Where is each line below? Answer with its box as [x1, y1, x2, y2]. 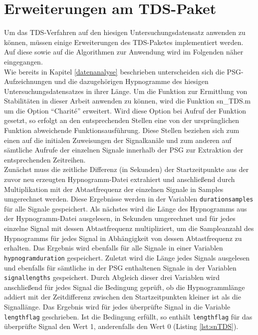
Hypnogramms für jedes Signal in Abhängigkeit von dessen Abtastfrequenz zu [4, 232, 242, 243]
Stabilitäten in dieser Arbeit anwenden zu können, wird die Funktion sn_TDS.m [4, 95, 251, 106]
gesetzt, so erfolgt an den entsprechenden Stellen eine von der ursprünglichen [4, 115, 240, 125]
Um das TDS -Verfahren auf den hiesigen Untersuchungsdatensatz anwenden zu [4, 27, 246, 37]
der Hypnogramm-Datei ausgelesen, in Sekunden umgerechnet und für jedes [4, 213, 236, 223]
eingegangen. [4, 56, 43, 66]
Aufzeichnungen [4, 76, 52, 86]
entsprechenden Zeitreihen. [4, 154, 86, 164]
